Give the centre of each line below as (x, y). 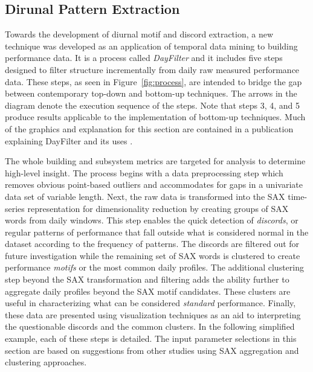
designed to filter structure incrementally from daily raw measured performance (152, 69)
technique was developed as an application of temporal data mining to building (151, 46)
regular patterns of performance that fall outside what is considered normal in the (157, 232)
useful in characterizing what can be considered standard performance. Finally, (150, 303)
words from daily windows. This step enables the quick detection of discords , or (152, 220)
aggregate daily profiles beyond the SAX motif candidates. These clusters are (148, 291)
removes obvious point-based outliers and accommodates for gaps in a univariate (154, 184)
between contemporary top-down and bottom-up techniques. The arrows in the (151, 93)
